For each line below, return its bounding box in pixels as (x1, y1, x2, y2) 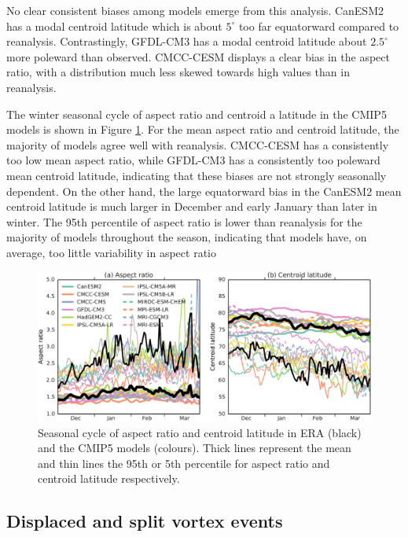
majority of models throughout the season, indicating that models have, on (6, 229, 367, 245)
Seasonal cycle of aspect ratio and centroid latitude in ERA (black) (38, 424, 362, 440)
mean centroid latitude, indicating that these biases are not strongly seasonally (6, 167, 387, 183)
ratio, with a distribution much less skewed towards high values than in (6, 64, 350, 80)
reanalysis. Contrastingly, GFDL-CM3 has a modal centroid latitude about (6, 33, 367, 50)
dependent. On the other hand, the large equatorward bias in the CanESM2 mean (6, 182, 402, 199)
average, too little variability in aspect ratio (6, 244, 216, 260)
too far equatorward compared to (238, 17, 399, 34)
